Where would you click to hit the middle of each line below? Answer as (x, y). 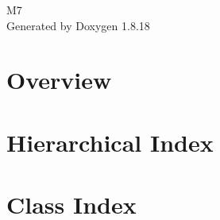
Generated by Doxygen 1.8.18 (78, 25)
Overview (59, 80)
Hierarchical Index (110, 142)
